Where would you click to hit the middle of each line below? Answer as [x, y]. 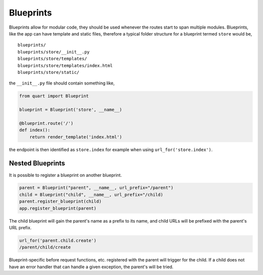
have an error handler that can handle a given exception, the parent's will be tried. [91, 267]
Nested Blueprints [37, 163]
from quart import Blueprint [54, 96]
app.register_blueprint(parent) [58, 208]
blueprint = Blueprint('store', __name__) [71, 110]
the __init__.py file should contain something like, [62, 83]
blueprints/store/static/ [49, 72]
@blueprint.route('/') [46, 123]
